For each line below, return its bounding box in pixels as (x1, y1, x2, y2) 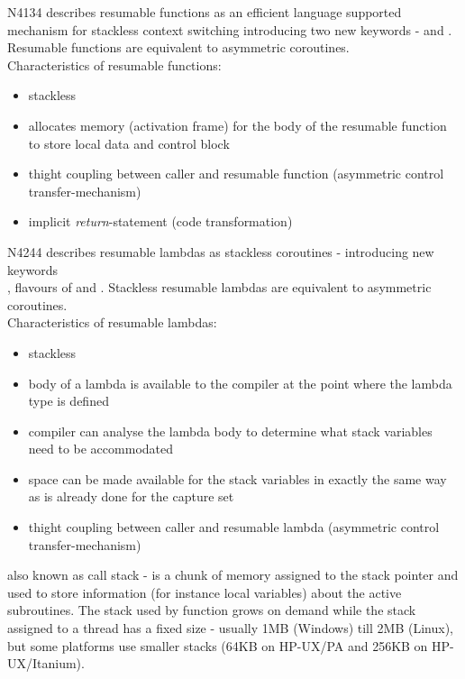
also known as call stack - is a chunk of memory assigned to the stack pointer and (7, 565, 459, 584)
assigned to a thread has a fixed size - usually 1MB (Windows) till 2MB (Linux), (7, 619, 453, 638)
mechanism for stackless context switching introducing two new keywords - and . (7, 20, 452, 39)
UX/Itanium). (7, 654, 85, 673)
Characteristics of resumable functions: (7, 55, 222, 74)
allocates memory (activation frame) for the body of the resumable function (28, 115, 447, 134)
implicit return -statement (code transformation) (28, 212, 293, 231)
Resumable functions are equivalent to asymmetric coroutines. (7, 38, 350, 57)
